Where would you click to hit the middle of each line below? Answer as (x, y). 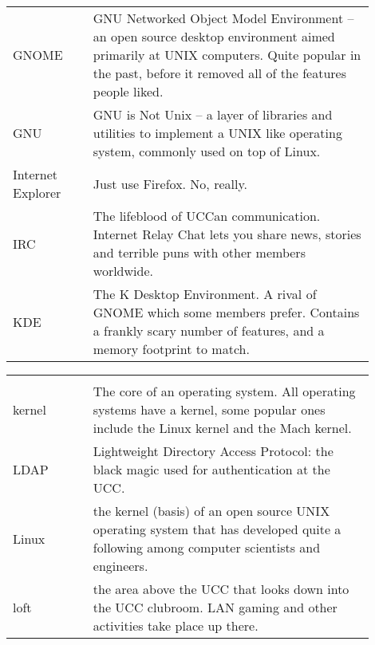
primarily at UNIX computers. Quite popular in (227, 55)
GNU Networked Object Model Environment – (223, 18)
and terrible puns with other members (199, 252)
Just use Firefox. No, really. (170, 183)
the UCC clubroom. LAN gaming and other (215, 607)
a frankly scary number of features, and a (209, 330)
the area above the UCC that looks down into (221, 589)
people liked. (128, 91)
